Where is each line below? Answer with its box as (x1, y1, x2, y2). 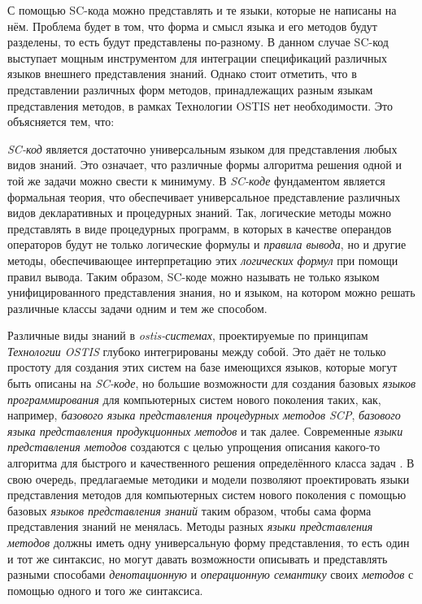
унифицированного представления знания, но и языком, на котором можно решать (7, 284, 415, 301)
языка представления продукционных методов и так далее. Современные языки (7, 422, 403, 439)
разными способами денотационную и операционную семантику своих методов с (7, 566, 414, 583)
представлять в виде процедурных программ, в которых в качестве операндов (7, 219, 392, 237)
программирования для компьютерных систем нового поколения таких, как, (7, 390, 381, 407)
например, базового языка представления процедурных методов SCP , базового (7, 406, 401, 424)
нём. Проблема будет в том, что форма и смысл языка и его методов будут (7, 17, 377, 34)
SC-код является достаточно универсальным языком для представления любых (7, 140, 398, 157)
